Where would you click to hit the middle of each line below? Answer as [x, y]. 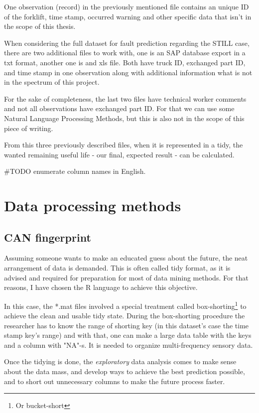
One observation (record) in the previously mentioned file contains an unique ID [127, 6]
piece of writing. [29, 128]
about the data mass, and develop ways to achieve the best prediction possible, [125, 371]
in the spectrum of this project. [52, 82]
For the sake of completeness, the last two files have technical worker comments [125, 98]
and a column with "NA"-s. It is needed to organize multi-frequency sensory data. [129, 344]
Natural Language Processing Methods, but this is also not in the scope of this [124, 118]
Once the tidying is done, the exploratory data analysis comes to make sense [120, 361]
